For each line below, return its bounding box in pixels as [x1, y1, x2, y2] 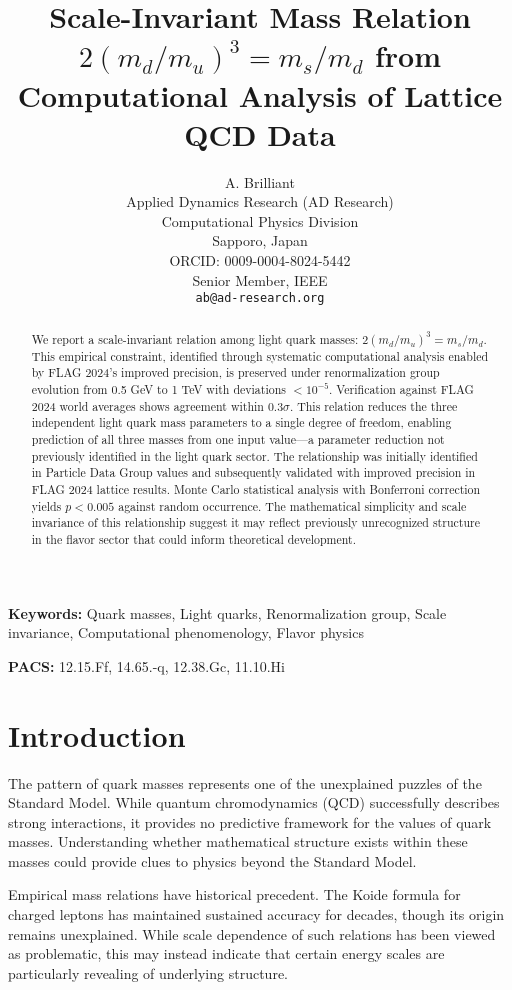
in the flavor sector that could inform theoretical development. [31, 530, 357, 547]
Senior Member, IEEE [192, 269, 328, 290]
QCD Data [184, 113, 336, 154]
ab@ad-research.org [195, 291, 325, 306]
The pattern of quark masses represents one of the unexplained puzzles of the [8, 772, 482, 793]
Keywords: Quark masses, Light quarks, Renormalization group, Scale [8, 602, 447, 623]
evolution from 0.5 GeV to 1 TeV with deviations [31, 381, 286, 398]
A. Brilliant [225, 171, 295, 192]
